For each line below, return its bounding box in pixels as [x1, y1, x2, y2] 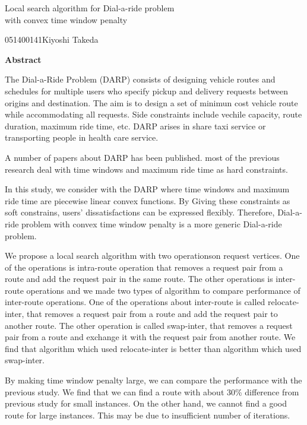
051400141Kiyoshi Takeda [5, 33, 99, 46]
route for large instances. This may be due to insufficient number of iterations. [5, 408, 290, 421]
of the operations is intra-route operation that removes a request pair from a [5, 261, 283, 273]
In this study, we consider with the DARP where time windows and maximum [5, 183, 290, 195]
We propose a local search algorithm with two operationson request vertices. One [5, 249, 300, 262]
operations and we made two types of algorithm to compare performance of [26, 284, 300, 296]
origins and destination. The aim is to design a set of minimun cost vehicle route [5, 96, 298, 109]
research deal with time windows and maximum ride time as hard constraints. [5, 163, 288, 175]
